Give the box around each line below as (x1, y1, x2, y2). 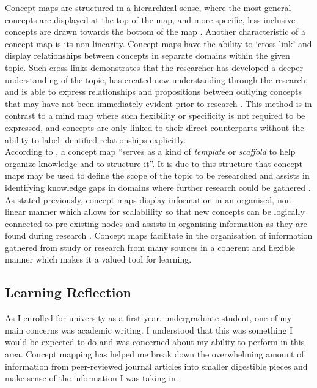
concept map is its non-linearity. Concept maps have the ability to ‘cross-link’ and (5, 37, 312, 50)
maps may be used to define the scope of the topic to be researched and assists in (5, 169, 310, 182)
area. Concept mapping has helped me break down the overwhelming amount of (5, 348, 304, 360)
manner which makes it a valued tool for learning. (5, 253, 192, 266)
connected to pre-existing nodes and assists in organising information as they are (5, 217, 307, 229)
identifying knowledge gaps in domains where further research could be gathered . (5, 181, 311, 193)
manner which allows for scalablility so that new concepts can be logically (28, 205, 305, 218)
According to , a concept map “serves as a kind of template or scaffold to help (5, 145, 296, 158)
